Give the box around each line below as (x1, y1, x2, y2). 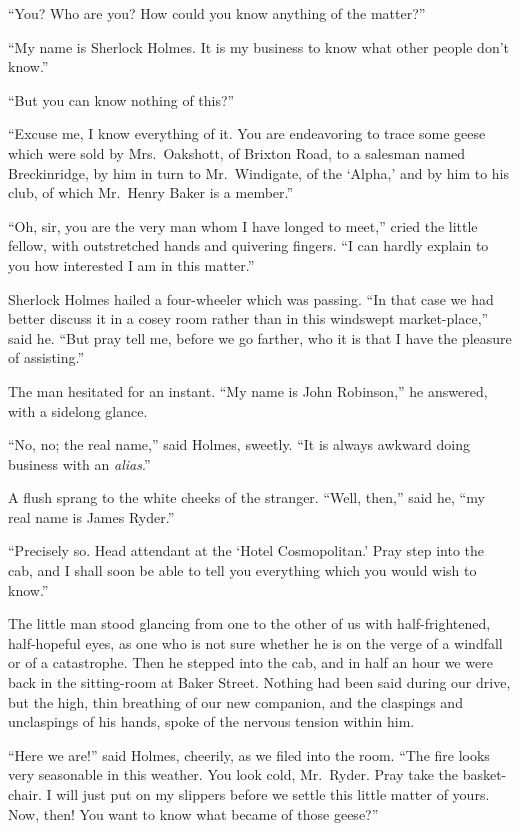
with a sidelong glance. (8, 400, 148, 421)
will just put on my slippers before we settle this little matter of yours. (56, 784, 490, 804)
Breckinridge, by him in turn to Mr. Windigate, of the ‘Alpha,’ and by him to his (8, 162, 510, 183)
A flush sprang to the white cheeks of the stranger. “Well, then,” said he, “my (8, 487, 485, 508)
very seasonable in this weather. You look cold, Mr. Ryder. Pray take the (8, 764, 458, 785)
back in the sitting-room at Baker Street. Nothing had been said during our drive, (8, 672, 511, 693)
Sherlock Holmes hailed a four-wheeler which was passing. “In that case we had (8, 288, 494, 309)
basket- (462, 764, 507, 785)
